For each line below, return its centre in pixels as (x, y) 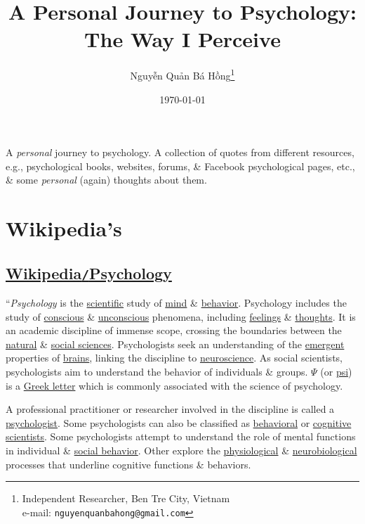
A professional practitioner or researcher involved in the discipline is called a (170, 409)
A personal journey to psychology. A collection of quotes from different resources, (180, 152)
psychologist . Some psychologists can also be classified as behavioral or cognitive (179, 422)
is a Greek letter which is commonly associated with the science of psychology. (174, 385)
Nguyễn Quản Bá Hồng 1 (182, 74)
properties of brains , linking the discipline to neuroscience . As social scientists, (174, 358)
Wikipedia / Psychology (89, 273)
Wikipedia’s (64, 228)
